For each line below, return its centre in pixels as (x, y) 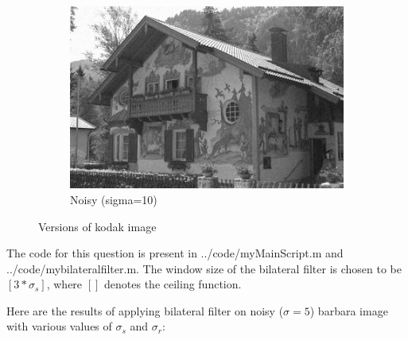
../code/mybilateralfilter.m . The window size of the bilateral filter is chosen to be (204, 268)
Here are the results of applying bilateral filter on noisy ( (145, 310)
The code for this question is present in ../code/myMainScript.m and (175, 253)
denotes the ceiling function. (173, 284)
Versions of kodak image (97, 226)
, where (64, 284)
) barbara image (349, 310)
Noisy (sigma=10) (114, 199)
